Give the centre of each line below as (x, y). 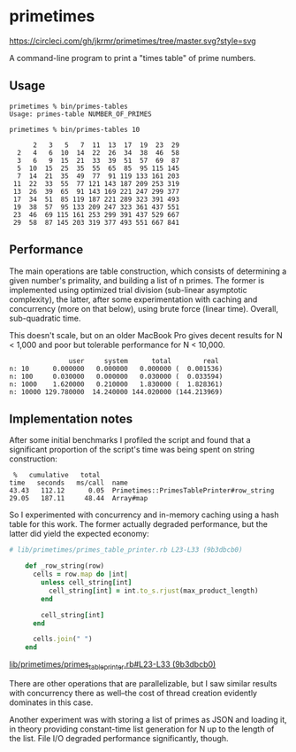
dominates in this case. (51, 702)
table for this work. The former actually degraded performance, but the (138, 524)
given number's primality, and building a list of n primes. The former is (137, 280)
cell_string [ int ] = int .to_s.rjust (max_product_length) (153, 591)
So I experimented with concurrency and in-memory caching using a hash (144, 515)
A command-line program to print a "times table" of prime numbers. (133, 58)
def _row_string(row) (65, 566)
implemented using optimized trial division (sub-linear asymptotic (128, 290)
